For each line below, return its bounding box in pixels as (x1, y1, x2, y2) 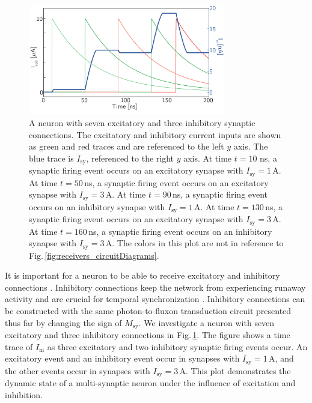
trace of (5, 340, 33, 353)
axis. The (233, 140, 268, 153)
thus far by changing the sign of (5, 316, 122, 329)
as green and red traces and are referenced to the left (29, 140, 224, 153)
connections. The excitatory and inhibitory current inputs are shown (29, 128, 281, 141)
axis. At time (183, 151, 232, 164)
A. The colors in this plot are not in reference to (105, 237, 284, 249)
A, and (269, 352, 294, 365)
